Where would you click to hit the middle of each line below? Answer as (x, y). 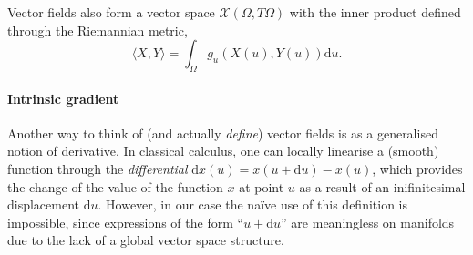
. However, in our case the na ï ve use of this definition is (253, 204)
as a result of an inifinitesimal (382, 186)
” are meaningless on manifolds (368, 222)
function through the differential (98, 168)
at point (262, 186)
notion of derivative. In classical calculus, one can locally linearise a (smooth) (223, 151)
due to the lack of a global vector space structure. (146, 240)
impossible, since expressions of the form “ (126, 222)
